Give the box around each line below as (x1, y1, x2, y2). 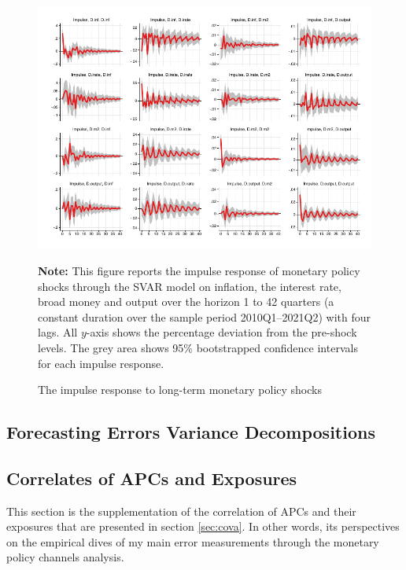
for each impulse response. (38, 355, 164, 371)
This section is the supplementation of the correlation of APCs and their (6, 502, 356, 519)
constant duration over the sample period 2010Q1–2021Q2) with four (38, 308, 371, 325)
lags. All (38, 324, 78, 340)
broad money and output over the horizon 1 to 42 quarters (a (38, 293, 334, 310)
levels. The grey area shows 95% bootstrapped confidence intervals (38, 339, 358, 355)
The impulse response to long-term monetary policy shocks (38, 381, 322, 398)
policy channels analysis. (6, 549, 124, 565)
